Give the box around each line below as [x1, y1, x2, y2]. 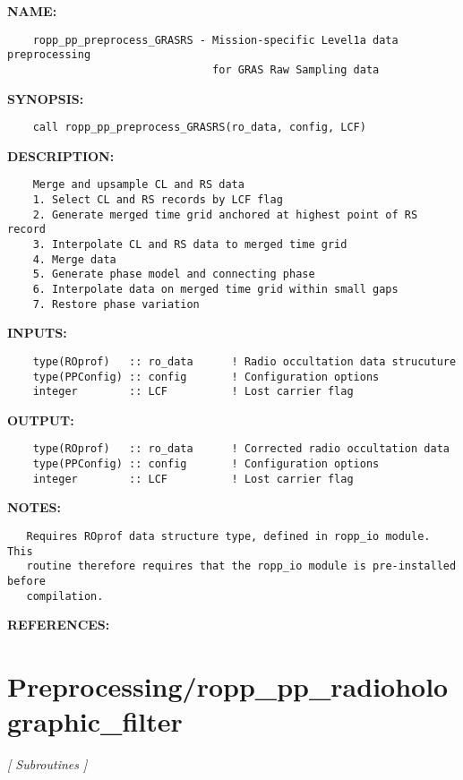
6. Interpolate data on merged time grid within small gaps [32, 283, 399, 296]
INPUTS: [7, 323, 67, 342]
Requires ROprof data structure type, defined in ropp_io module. [26, 530, 431, 544]
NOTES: [7, 498, 61, 517]
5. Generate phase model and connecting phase [32, 268, 315, 281]
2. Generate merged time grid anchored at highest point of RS [32, 208, 418, 221]
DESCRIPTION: [7, 146, 115, 165]
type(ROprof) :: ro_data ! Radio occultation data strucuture [32, 355, 457, 368]
